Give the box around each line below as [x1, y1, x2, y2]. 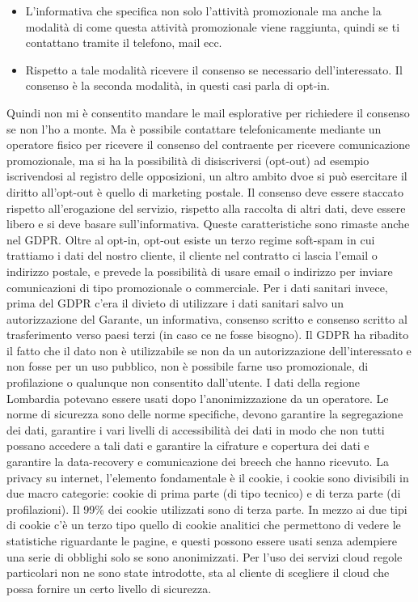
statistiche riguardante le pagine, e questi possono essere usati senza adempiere [6, 532, 398, 549]
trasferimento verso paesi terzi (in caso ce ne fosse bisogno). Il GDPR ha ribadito [6, 326, 409, 343]
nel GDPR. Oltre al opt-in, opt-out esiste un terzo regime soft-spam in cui [6, 231, 375, 248]
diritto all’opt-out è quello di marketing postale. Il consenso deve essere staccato [6, 183, 403, 200]
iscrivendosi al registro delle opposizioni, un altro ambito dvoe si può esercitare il [6, 167, 407, 184]
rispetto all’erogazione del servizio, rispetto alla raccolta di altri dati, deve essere [6, 199, 406, 216]
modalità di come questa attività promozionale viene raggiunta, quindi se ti [25, 18, 400, 35]
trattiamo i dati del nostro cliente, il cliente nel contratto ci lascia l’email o [6, 247, 378, 264]
